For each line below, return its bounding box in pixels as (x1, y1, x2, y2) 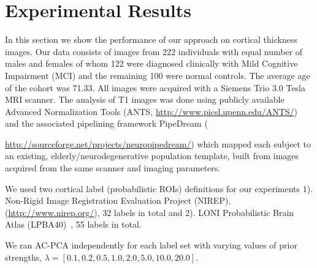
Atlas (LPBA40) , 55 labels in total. (5, 218, 142, 231)
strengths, (5, 250, 42, 263)
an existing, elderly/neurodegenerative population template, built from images (5, 149, 299, 162)
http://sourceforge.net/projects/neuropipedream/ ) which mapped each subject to (5, 137, 311, 150)
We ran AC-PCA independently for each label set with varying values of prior (5, 239, 297, 251)
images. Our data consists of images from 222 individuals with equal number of (5, 45, 303, 58)
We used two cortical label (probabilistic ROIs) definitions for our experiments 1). (5, 182, 313, 195)
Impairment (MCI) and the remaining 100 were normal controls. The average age (5, 69, 310, 81)
